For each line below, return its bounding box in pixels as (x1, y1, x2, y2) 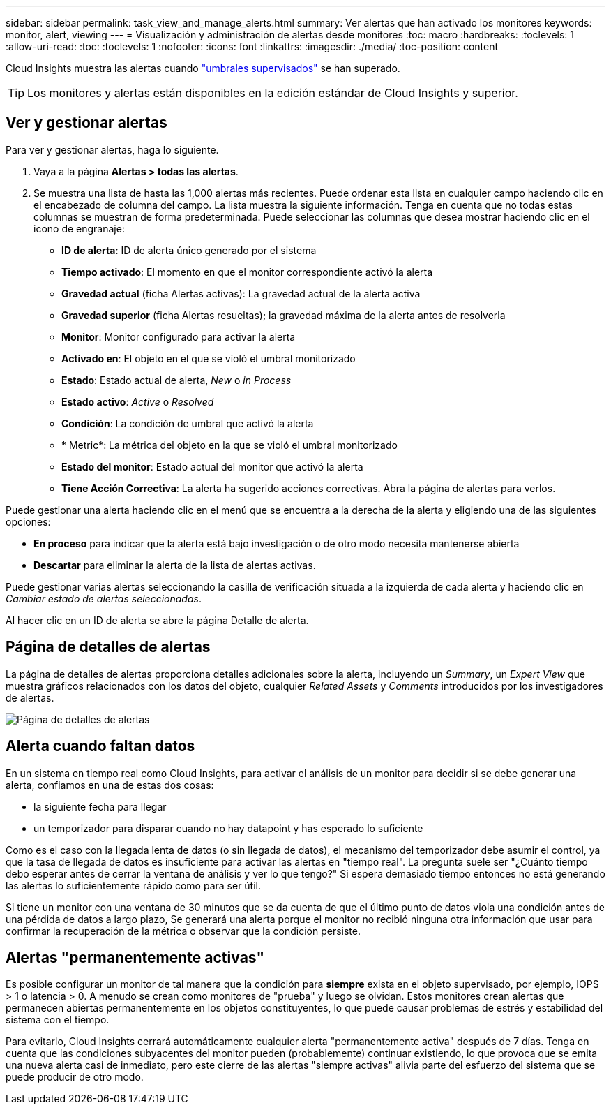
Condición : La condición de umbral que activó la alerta (61, 417, 314, 429)
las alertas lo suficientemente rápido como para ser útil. (6, 879, 262, 891)
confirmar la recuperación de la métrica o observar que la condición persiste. (6, 924, 361, 937)
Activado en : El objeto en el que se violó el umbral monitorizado (61, 352, 356, 364)
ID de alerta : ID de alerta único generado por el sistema (61, 244, 317, 256)
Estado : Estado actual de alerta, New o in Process (61, 373, 292, 386)
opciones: (6, 515, 51, 528)
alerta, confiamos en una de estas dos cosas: (6, 778, 214, 791)
